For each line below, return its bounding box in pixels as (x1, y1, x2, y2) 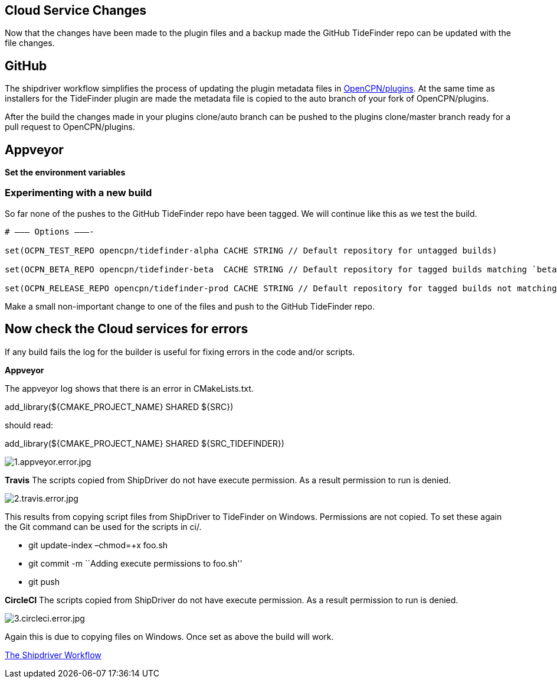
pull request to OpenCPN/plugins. (5, 122, 135, 132)
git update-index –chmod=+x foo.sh (28, 539, 168, 550)
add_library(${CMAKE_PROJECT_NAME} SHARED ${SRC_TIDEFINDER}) (5, 438, 284, 448)
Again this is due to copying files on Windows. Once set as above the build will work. (5, 631, 334, 642)
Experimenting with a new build (5, 187, 152, 199)
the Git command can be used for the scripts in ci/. (5, 521, 202, 532)
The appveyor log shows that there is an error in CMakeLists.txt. (5, 383, 254, 393)
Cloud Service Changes (5, 3, 147, 18)
